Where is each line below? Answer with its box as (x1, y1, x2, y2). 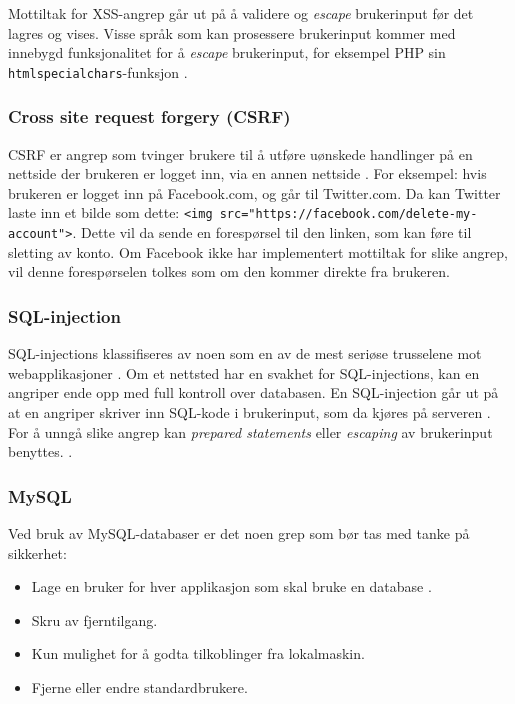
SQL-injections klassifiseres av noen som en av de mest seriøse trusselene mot (8, 343, 482, 364)
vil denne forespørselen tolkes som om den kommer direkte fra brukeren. (8, 261, 450, 282)
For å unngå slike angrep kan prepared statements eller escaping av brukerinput (8, 421, 493, 442)
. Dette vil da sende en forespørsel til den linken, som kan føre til (72, 222, 472, 243)
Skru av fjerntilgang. (31, 609, 158, 630)
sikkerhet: (8, 542, 67, 563)
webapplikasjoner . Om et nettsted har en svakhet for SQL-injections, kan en (8, 362, 480, 383)
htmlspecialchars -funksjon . (8, 61, 188, 82)
